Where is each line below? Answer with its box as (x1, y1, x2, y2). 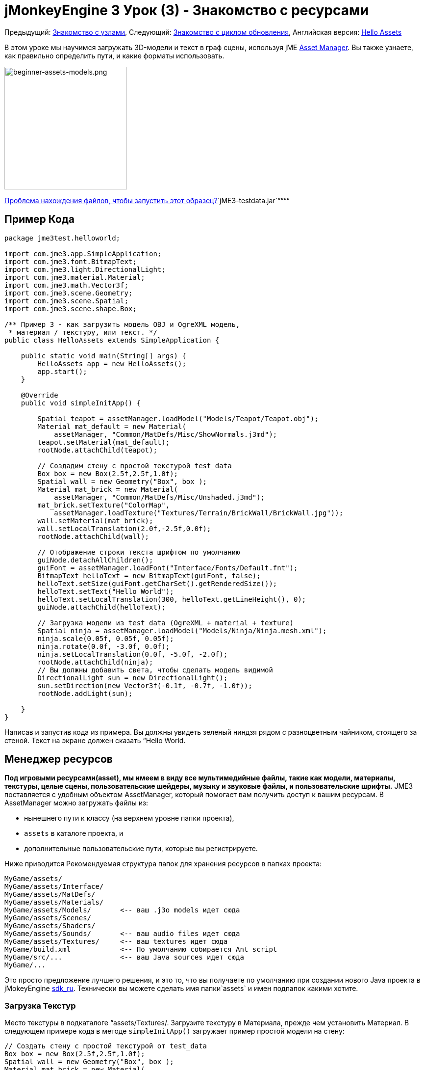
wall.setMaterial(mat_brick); (37, 516, 153, 525)
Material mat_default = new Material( (37, 422, 186, 430)
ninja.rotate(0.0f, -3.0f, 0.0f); (37, 642, 170, 650)
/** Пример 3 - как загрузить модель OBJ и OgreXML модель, (4, 320, 240, 328)
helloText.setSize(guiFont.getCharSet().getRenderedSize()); (37, 579, 277, 588)
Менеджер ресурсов (4, 753, 113, 766)
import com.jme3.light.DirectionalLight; (4, 265, 166, 273)
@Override (21, 391, 58, 399)
